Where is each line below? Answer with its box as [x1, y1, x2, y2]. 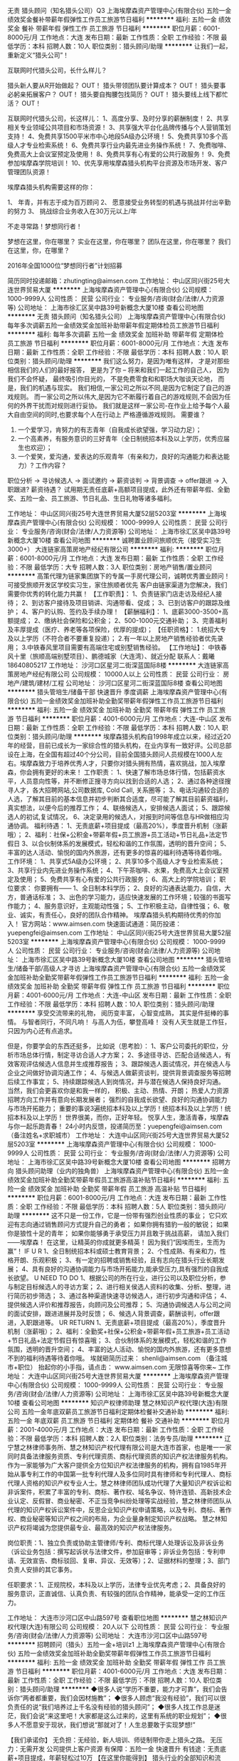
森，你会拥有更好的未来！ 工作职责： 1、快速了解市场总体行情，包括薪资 [7, 768, 219, 776]
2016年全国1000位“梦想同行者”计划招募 [7, 261, 123, 270]
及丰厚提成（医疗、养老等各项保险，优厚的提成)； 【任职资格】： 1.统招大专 [7, 625, 226, 634]
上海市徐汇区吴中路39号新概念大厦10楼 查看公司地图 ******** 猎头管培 [21, 955, 231, 963]
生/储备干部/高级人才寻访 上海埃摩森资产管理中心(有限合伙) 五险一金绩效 [7, 964, 220, 973]
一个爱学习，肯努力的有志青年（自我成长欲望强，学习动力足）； [17, 425, 202, 434]
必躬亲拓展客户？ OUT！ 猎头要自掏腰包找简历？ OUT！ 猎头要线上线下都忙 [7, 90, 229, 98]
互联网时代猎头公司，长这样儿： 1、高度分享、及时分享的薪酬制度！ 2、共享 [7, 114, 230, 123]
